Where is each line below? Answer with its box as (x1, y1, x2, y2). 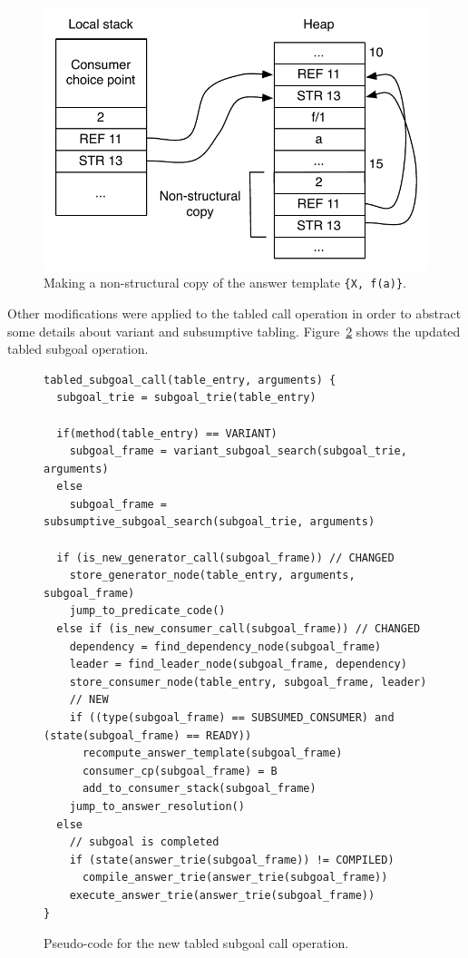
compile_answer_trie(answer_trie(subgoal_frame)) (82, 871, 388, 885)
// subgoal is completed (69, 836, 219, 849)
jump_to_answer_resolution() (69, 799, 245, 813)
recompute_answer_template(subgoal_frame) (82, 747, 343, 760)
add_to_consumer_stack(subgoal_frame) (82, 782, 317, 796)
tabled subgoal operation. (7, 339, 149, 358)
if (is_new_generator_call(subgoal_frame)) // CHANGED (56, 551, 395, 564)
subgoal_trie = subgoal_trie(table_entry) (56, 391, 317, 405)
